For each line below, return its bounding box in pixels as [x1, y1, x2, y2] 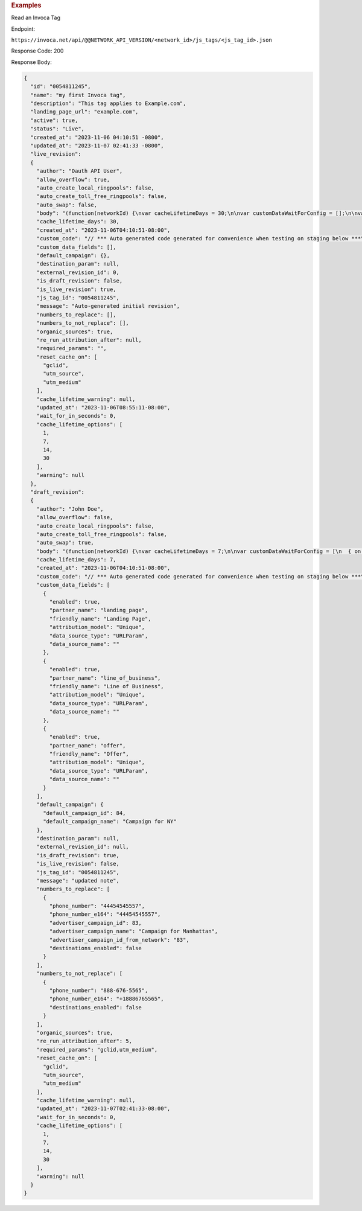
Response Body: [11, 58, 52, 66]
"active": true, [30, 117, 78, 124]
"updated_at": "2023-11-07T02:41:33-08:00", [36, 1105, 171, 1112]
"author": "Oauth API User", [36, 168, 123, 174]
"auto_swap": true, [36, 539, 95, 546]
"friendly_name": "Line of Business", [49, 683, 164, 689]
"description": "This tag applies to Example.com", [30, 100, 186, 107]
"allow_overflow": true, [36, 176, 110, 183]
